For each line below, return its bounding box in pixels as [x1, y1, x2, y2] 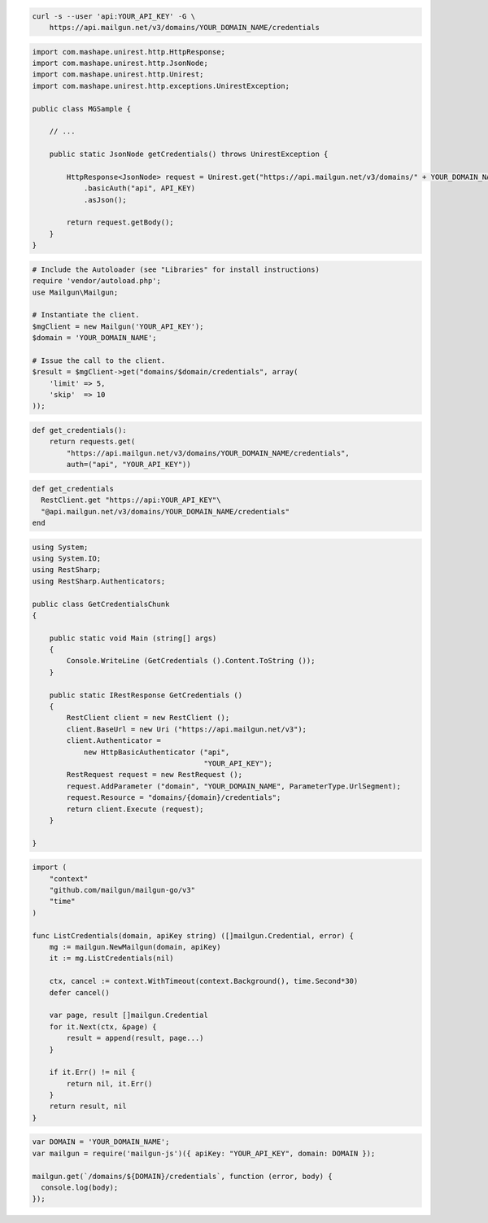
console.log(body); [41, 1183, 119, 1192]
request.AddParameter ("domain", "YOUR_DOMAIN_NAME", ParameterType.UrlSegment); [66, 781, 402, 791]
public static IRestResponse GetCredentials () [49, 690, 243, 700]
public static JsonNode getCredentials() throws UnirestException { [49, 150, 329, 159]
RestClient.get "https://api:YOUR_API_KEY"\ [41, 496, 221, 504]
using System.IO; [32, 553, 102, 563]
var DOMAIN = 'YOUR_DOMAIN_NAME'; [32, 1138, 170, 1147]
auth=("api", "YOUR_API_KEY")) [66, 460, 191, 470]
